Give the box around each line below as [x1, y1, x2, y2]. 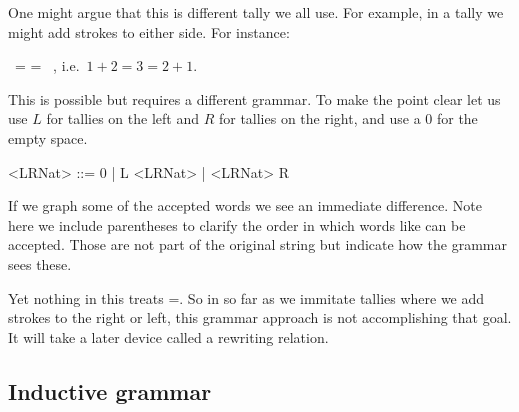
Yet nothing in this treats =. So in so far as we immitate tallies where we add [8, 287, 485, 308]
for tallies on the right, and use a [218, 108, 421, 129]
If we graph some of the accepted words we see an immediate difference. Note [8, 195, 482, 216]
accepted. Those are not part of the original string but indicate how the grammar [8, 234, 507, 255]
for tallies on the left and [46, 108, 199, 129]
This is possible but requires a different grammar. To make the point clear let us [8, 88, 501, 109]
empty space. [8, 127, 88, 148]
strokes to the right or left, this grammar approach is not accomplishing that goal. [8, 307, 512, 328]
